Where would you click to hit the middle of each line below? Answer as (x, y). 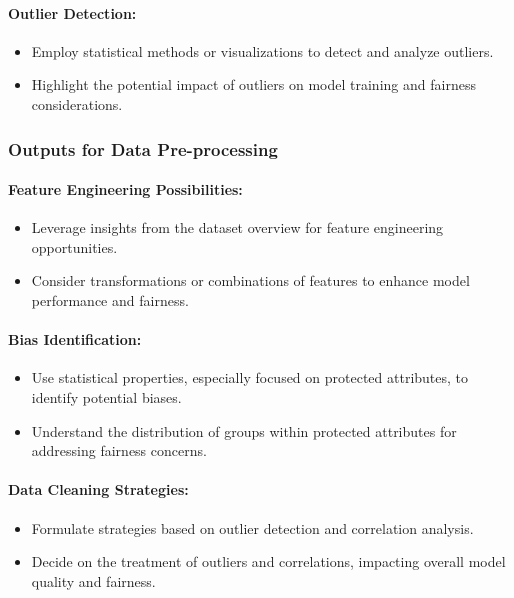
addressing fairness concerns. (119, 450)
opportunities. (74, 246)
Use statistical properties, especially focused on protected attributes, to (250, 377)
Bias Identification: (75, 339)
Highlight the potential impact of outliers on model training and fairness (253, 84)
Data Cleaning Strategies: (98, 489)
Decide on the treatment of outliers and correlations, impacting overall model (268, 561)
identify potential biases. (106, 396)
